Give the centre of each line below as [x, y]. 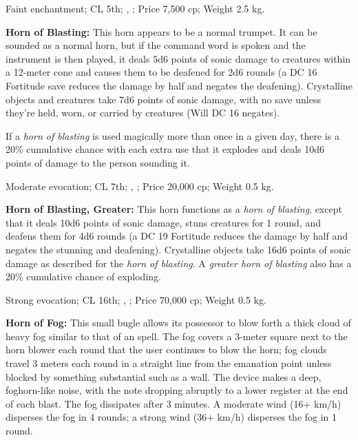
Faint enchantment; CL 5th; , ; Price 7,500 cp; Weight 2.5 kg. [135, 8]
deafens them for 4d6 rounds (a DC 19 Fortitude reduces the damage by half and [177, 236]
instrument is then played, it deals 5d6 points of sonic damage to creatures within [178, 58]
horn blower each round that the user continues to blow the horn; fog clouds [166, 349]
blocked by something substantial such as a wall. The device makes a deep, [164, 376]
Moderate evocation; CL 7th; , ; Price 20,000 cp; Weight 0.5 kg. [140, 186]
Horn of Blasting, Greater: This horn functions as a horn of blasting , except [174, 209]
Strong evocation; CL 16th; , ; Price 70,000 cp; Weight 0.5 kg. [136, 299]
